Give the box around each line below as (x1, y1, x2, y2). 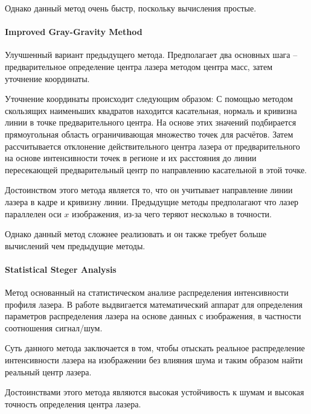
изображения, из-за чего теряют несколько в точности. (71, 207, 272, 220)
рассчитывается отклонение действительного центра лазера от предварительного (5, 139, 300, 152)
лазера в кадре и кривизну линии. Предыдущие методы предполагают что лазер (5, 195, 299, 208)
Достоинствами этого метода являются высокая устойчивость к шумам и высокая (5, 386, 304, 398)
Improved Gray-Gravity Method (5, 25, 143, 38)
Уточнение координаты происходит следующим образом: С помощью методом (5, 92, 293, 105)
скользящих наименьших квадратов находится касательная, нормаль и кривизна (5, 104, 297, 116)
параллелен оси (5, 207, 62, 220)
